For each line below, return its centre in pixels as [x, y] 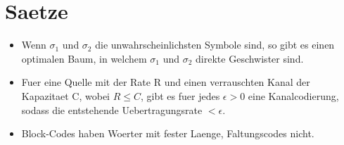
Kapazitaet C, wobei [66, 95]
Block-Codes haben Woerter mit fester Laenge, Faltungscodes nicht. [168, 133]
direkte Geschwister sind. [250, 58]
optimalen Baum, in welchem [84, 58]
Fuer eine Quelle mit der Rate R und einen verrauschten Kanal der [166, 82]
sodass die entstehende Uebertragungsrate [112, 109]
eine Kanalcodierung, [293, 95]
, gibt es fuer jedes [180, 95]
